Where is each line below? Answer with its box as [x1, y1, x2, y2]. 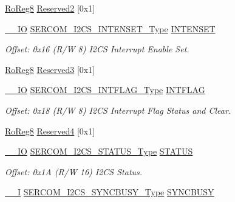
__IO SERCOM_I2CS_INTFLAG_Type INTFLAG [5, 83, 205, 96]
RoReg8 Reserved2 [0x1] [5, 2, 95, 14]
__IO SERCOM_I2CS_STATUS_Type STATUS [5, 145, 193, 158]
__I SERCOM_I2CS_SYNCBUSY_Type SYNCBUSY [5, 186, 214, 198]
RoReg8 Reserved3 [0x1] [5, 63, 95, 75]
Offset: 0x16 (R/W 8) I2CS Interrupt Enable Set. [5, 43, 189, 55]
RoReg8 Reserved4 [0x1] [5, 124, 95, 137]
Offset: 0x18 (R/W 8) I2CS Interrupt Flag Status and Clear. [5, 103, 231, 116]
